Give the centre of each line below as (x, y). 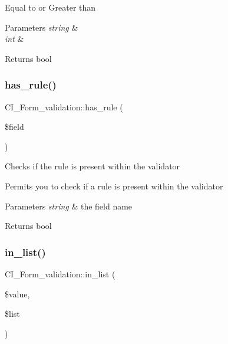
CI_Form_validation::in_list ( (60, 273)
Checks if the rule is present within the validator (92, 166)
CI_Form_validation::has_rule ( (64, 107)
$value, (17, 294)
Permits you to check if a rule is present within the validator (114, 186)
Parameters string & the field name (69, 206)
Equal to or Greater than (50, 7)
